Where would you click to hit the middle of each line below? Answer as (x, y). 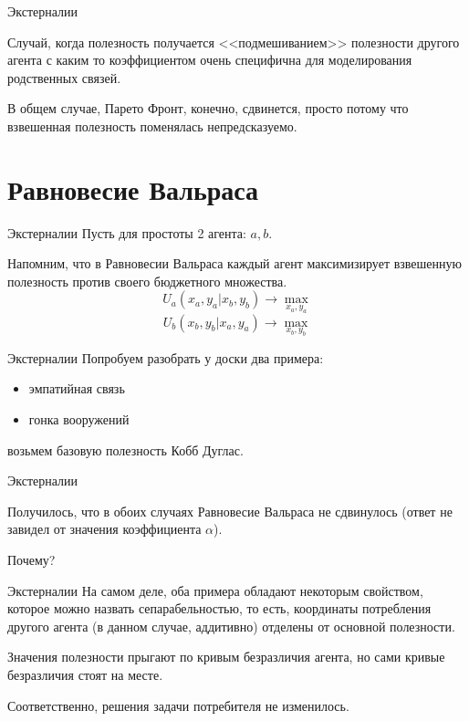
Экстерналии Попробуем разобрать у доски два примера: (166, 357)
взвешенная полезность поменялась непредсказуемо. (152, 125)
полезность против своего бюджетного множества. (147, 281)
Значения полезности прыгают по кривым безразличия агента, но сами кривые (226, 657)
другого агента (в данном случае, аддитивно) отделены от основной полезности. (231, 626)
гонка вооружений (79, 419)
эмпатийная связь (77, 388)
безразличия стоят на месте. (85, 674)
